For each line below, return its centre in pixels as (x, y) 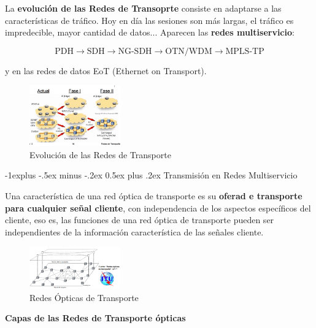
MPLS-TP (245, 51)
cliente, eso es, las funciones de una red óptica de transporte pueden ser (140, 220)
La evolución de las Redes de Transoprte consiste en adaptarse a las (143, 8)
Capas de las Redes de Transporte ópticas (95, 318)
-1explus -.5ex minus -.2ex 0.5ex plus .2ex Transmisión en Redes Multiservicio (151, 175)
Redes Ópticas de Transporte (84, 297)
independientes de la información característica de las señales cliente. (134, 231)
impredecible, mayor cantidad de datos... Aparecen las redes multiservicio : (150, 32)
